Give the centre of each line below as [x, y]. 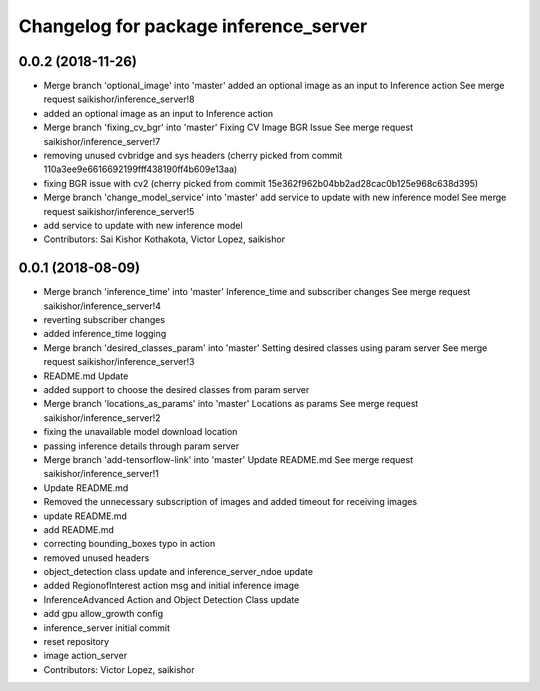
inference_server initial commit [106, 627]
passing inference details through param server [141, 446]
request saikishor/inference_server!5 [119, 211]
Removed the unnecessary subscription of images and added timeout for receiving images [230, 502]
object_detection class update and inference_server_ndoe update [178, 572]
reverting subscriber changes [104, 320]
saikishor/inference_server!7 [102, 141]
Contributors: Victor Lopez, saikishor [119, 669]
